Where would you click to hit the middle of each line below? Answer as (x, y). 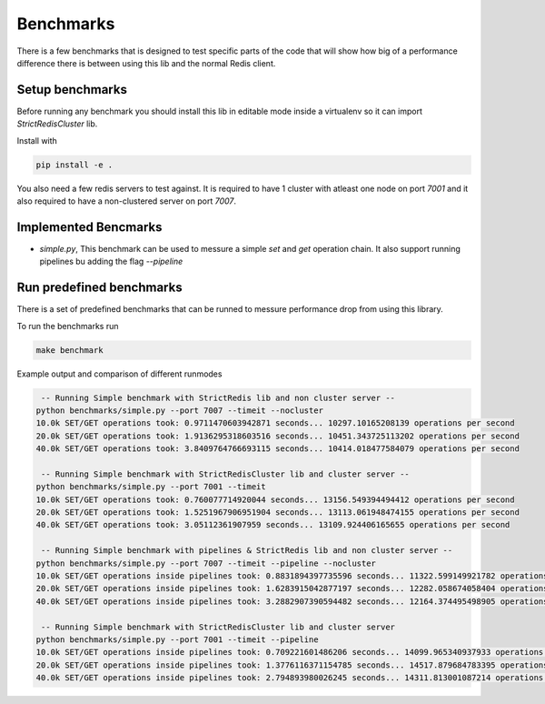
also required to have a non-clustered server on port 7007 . (126, 201)
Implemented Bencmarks (89, 227)
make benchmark (69, 350)
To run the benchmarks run (68, 326)
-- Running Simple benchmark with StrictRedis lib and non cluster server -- (218, 397)
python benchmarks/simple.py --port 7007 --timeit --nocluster (180, 410)
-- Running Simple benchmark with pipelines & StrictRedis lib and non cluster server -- (247, 551)
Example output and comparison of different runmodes (119, 374)
